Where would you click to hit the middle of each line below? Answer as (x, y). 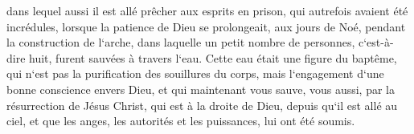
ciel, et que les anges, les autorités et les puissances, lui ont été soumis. (181, 121)
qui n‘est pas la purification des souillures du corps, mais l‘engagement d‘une (195, 73)
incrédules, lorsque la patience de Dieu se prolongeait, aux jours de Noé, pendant (206, 26)
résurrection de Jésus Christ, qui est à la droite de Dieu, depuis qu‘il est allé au (202, 105)
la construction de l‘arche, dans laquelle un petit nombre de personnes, (181, 42)
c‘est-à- (376, 42)
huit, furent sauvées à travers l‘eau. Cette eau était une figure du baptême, (213, 57)
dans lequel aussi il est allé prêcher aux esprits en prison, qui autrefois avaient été (207, 10)
